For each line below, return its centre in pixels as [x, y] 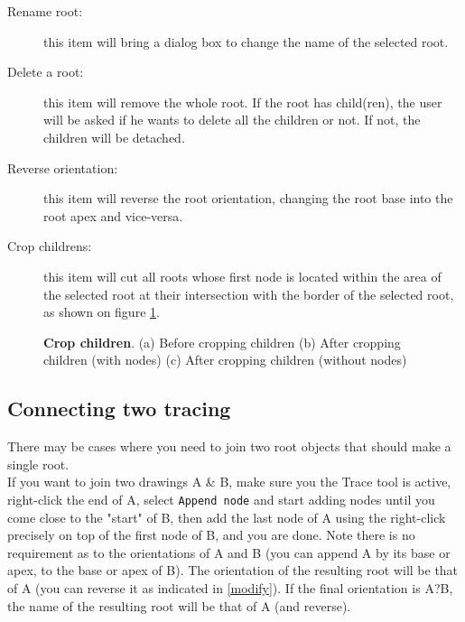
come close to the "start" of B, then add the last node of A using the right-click [227, 517]
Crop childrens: [50, 246]
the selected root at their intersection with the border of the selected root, [249, 294]
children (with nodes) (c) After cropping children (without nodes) [225, 360]
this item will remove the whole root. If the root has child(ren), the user [243, 102]
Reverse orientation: [63, 167]
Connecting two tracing [119, 408]
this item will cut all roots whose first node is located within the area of [242, 276]
